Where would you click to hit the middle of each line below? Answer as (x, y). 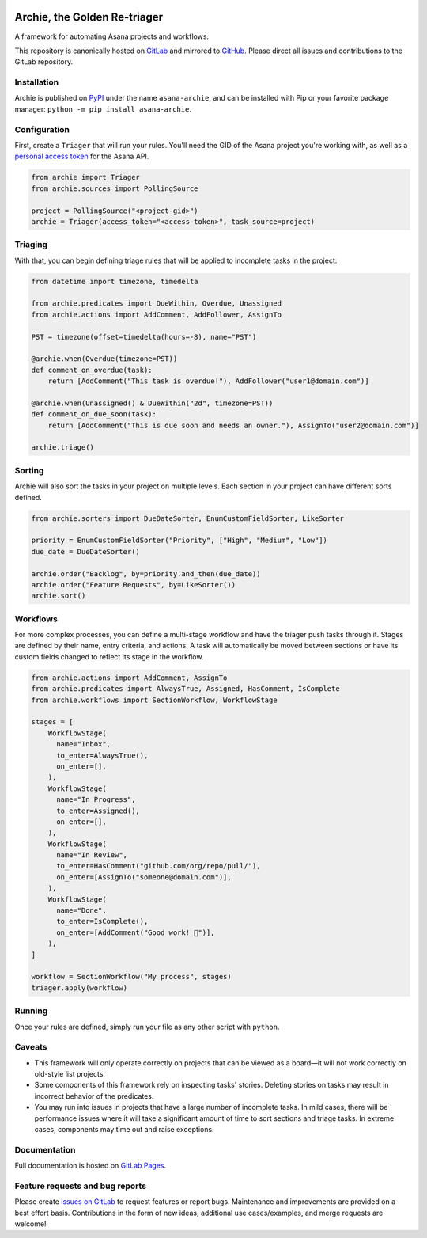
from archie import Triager (85, 177)
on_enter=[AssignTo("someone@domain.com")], (144, 877)
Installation (37, 82)
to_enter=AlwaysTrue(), (102, 755)
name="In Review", (92, 855)
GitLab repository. (44, 62)
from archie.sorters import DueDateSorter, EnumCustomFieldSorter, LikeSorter (187, 518)
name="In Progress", (96, 800)
